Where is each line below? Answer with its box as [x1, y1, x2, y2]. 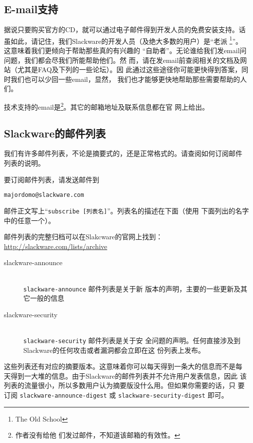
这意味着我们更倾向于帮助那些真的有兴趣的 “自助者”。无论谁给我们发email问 [4, 45, 247, 56]
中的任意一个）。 [4, 215, 55, 225]
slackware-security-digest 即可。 [118, 390, 228, 400]
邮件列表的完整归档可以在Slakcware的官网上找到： [4, 231, 163, 242]
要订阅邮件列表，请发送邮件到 [4, 174, 99, 184]
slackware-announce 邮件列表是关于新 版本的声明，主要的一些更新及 [23, 283, 241, 293]
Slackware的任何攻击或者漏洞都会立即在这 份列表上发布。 [23, 345, 205, 355]
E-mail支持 [4, 1, 58, 17]
